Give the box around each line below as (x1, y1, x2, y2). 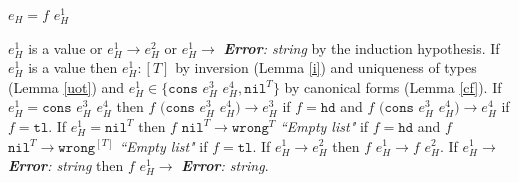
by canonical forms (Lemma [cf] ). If (284, 76, 502, 97)
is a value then (28, 57, 118, 78)
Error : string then (8, 155, 124, 176)
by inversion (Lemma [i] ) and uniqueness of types (175, 57, 477, 78)
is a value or (28, 37, 103, 58)
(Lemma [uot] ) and (8, 76, 125, 97)
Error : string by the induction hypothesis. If (223, 37, 500, 58)
